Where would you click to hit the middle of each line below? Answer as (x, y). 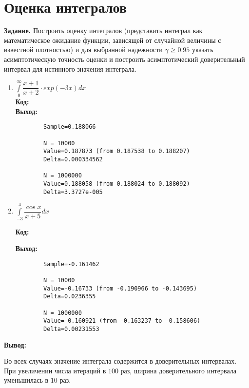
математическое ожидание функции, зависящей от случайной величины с (113, 40)
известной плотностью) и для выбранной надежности (83, 49)
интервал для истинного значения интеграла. (70, 68)
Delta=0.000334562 (73, 160)
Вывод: (15, 344)
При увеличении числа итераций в (55, 370)
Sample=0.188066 (70, 127)
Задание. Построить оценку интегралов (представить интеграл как (103, 30)
